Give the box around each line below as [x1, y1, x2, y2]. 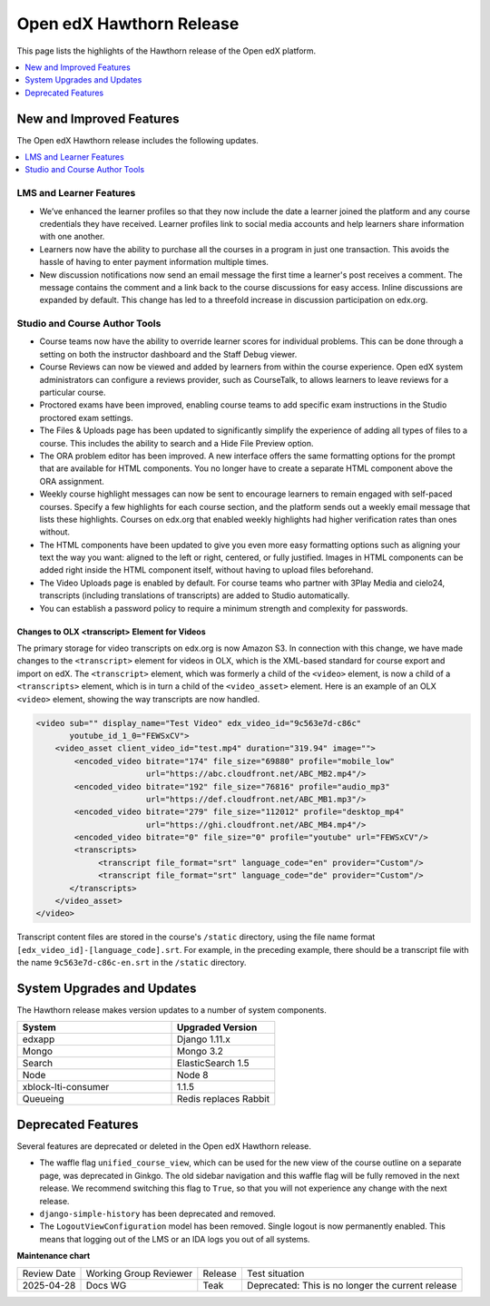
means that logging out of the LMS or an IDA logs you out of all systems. [39, 1233, 310, 1244]
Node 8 [177, 1069, 209, 1082]
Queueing [22, 1093, 64, 1105]
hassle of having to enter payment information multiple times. [39, 257, 269, 268]
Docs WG [85, 1279, 127, 1291]
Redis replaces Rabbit [177, 1093, 270, 1105]
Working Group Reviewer [85, 1267, 193, 1280]
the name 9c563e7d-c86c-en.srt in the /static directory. [16, 957, 247, 968]
